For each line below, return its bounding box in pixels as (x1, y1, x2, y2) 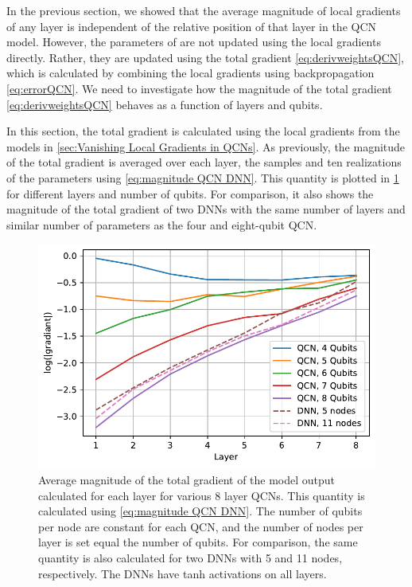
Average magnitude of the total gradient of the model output (38, 472, 336, 488)
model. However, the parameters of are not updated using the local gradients (6, 33, 381, 50)
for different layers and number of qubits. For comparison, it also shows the (6, 185, 374, 202)
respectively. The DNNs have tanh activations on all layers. (38, 565, 327, 581)
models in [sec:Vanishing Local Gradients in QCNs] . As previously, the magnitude (6, 138, 406, 155)
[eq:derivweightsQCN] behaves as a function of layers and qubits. (6, 96, 323, 112)
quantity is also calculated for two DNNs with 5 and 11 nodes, (38, 550, 343, 566)
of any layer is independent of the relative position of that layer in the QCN (6, 18, 377, 34)
